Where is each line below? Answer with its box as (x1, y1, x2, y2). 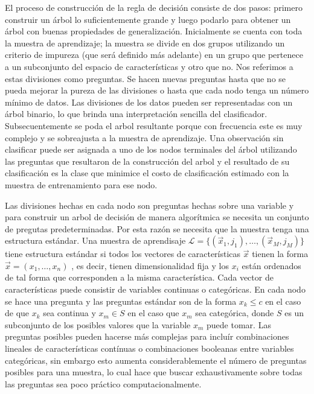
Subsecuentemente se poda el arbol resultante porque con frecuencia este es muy (5, 119, 303, 132)
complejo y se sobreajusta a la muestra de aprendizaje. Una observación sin (5, 131, 284, 144)
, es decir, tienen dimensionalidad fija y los (71, 259, 229, 272)
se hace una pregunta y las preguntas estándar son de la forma (5, 294, 237, 307)
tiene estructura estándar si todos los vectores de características (5, 247, 241, 260)
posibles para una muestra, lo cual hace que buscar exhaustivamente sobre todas (5, 366, 303, 378)
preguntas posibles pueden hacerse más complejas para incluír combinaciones (5, 330, 289, 343)
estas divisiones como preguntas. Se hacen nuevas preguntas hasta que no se (5, 72, 286, 84)
